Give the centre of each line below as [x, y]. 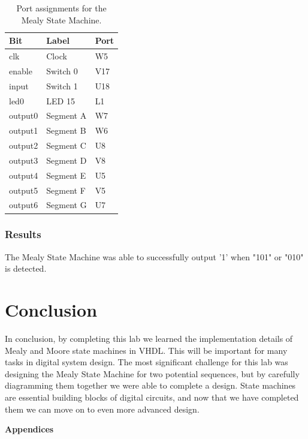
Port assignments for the [61, 8]
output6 [24, 205]
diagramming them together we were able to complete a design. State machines [150, 385]
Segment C [66, 145]
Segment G [67, 205]
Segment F [66, 190]
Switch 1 [62, 85]
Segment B [66, 130]
